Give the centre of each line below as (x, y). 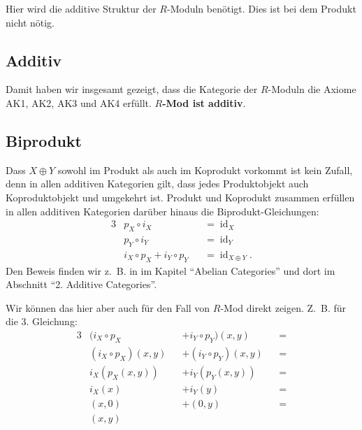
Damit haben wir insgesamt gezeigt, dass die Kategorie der (132, 89)
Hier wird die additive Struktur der (81, 8)
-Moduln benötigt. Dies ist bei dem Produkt (262, 8)
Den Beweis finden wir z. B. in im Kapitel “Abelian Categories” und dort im (171, 270)
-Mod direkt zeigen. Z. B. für (283, 307)
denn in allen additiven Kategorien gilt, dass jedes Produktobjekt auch (157, 184)
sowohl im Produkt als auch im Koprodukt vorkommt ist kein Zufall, (205, 170)
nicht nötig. (30, 22)
